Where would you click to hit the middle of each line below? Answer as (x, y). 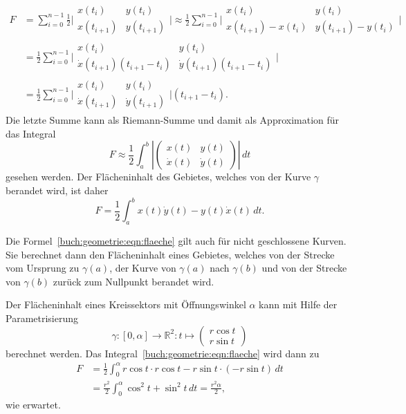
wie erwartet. (33, 405)
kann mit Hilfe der (298, 304)
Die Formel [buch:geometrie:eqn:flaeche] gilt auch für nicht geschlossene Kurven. (176, 240)
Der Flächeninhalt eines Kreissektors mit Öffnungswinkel (126, 304)
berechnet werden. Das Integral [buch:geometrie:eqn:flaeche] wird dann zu (163, 353)
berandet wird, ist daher (57, 190)
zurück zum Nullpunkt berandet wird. (133, 281)
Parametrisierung (42, 318)
